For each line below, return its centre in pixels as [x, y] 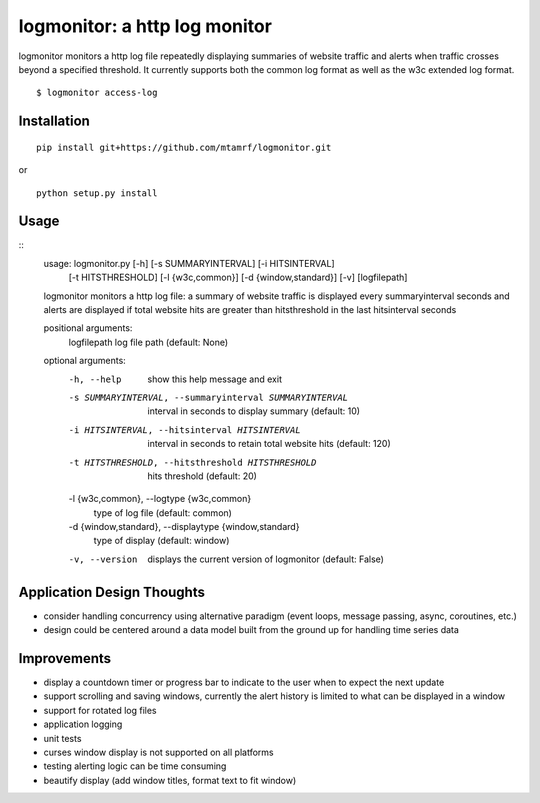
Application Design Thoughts [111, 591]
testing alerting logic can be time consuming [135, 766]
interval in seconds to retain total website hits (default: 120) [269, 444]
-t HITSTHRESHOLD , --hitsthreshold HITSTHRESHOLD [192, 462]
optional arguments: [85, 361]
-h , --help [95, 379]
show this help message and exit [214, 379]
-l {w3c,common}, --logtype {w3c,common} [160, 499]
